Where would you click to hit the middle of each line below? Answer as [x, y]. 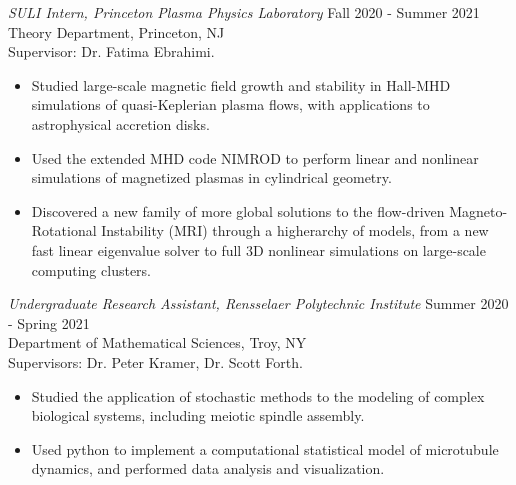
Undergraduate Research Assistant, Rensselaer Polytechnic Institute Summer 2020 [258, 303]
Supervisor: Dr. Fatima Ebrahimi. [111, 51]
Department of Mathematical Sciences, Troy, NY [157, 342]
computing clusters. [91, 269]
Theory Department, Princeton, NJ [116, 31]
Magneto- [478, 210]
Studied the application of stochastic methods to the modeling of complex [258, 395]
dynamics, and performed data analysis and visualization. [208, 468]
